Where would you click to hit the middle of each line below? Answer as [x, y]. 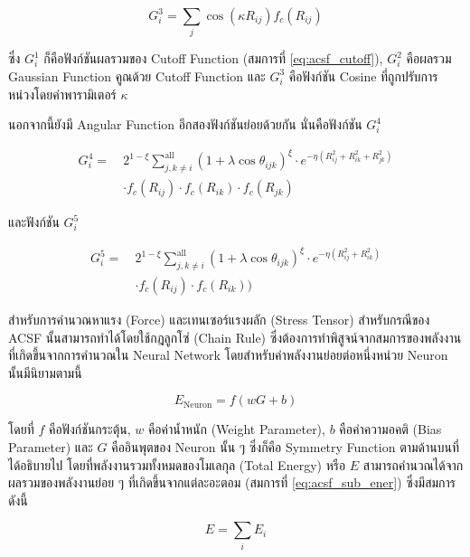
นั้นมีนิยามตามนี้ [45, 372]
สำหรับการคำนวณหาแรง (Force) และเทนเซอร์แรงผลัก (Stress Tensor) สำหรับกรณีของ [219, 320]
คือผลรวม [429, 58]
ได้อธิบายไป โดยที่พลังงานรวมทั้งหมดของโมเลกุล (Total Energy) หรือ [177, 464]
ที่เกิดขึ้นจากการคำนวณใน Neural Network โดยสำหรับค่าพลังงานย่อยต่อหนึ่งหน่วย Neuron [228, 355]
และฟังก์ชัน [34, 222]
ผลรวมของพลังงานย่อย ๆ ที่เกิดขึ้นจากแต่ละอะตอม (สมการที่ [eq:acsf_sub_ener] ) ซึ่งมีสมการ [232, 482]
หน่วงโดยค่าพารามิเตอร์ [62, 94]
